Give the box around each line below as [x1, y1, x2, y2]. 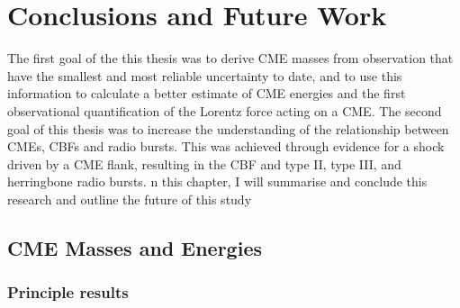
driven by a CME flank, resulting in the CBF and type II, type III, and [7, 154, 401, 173]
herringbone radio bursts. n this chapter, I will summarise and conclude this [7, 172, 428, 191]
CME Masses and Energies [7, 233, 262, 261]
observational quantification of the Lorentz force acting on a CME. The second [7, 101, 442, 120]
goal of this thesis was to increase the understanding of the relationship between [7, 119, 449, 138]
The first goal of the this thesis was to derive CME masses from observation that [7, 49, 454, 68]
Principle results [7, 281, 129, 303]
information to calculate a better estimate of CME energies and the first [7, 84, 406, 103]
